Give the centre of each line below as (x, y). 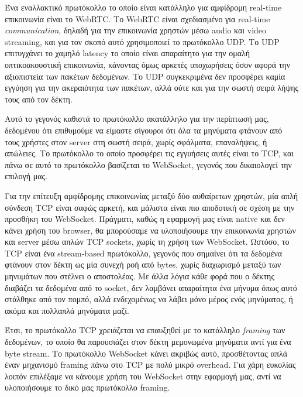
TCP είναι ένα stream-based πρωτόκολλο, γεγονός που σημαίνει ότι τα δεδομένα (144, 253)
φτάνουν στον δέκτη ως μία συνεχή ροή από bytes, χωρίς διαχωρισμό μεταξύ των (143, 264)
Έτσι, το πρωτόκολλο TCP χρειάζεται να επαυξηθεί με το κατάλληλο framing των (145, 330)
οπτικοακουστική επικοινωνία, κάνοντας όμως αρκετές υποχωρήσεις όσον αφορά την (147, 64)
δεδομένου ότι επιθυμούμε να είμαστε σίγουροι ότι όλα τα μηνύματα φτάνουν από (144, 130)
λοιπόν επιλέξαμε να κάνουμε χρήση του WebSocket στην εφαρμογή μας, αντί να (143, 376)
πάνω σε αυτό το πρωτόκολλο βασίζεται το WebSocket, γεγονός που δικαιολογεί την (148, 164)
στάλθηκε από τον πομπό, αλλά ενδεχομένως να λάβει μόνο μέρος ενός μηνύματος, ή (149, 299)
